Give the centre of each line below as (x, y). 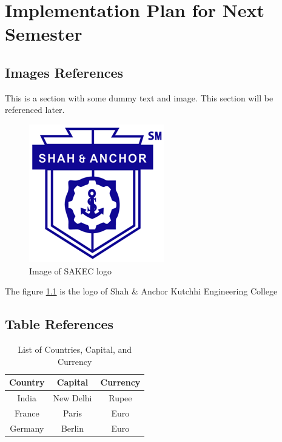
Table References (59, 324)
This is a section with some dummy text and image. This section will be (139, 97)
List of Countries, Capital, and (75, 349)
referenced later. (35, 110)
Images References (64, 72)
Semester (44, 34)
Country (27, 382)
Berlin (72, 428)
